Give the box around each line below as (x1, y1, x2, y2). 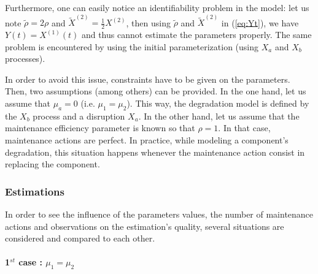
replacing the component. (5, 158, 100, 170)
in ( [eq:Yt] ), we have (221, 16, 299, 29)
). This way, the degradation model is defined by (126, 97, 309, 110)
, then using (126, 16, 171, 29)
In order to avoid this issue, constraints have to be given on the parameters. (5, 72, 290, 85)
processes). (5, 52, 45, 65)
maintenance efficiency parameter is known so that (5, 121, 195, 134)
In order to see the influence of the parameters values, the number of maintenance (5, 208, 314, 221)
